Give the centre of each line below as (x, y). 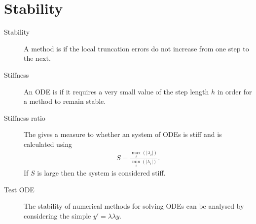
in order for (235, 91)
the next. (37, 58)
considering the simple (57, 215)
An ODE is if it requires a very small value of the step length (116, 91)
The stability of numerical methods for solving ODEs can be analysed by (134, 206)
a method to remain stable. (65, 101)
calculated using (48, 144)
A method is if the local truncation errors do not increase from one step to (136, 48)
